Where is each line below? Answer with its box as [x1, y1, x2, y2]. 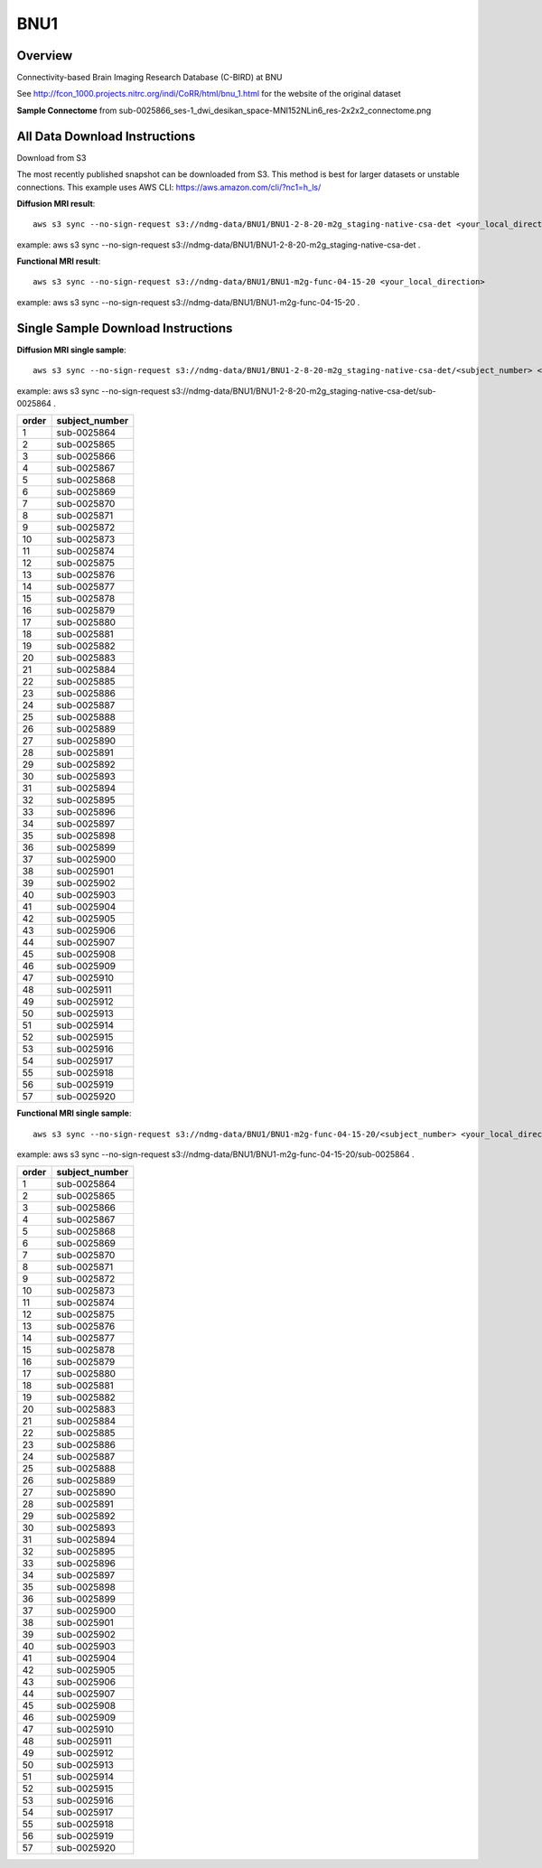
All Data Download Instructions [16, 128, 196, 144]
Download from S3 [16, 152, 87, 163]
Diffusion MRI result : [16, 198, 96, 209]
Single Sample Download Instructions [16, 321, 233, 336]
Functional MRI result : [16, 256, 101, 266]
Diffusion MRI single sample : [16, 344, 126, 355]
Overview [16, 48, 73, 63]
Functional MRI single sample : [16, 1107, 132, 1119]
